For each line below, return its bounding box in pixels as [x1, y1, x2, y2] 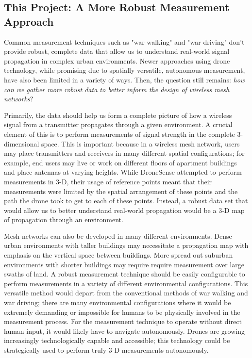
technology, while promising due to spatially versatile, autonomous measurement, [4, 65, 245, 75]
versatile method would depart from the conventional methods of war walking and [4, 288, 248, 298]
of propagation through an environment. [4, 214, 123, 225]
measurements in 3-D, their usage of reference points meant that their [4, 176, 212, 186]
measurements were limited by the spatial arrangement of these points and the [4, 186, 238, 196]
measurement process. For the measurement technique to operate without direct [4, 316, 242, 326]
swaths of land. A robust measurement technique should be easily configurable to [4, 269, 245, 279]
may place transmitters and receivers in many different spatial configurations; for [4, 148, 245, 158]
